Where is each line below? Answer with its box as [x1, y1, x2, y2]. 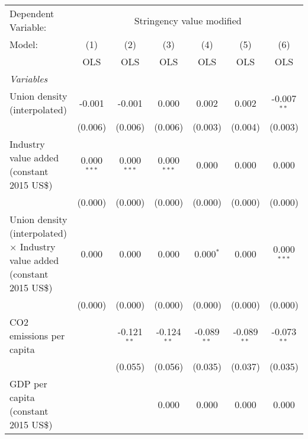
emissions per [9, 329, 65, 342]
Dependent [9, 7, 54, 20]
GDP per [9, 377, 47, 390]
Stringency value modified [134, 13, 242, 27]
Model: [9, 37, 38, 51]
